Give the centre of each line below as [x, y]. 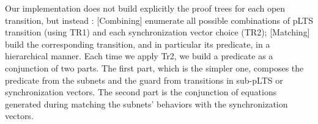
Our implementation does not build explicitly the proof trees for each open [145, 8]
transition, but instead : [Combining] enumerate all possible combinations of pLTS [159, 20]
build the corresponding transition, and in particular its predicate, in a [138, 44]
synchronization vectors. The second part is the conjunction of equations [141, 92]
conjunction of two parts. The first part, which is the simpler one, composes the [154, 67]
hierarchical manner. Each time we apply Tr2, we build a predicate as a [139, 56]
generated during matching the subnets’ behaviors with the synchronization [146, 104]
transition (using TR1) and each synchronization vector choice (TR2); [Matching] [157, 32]
